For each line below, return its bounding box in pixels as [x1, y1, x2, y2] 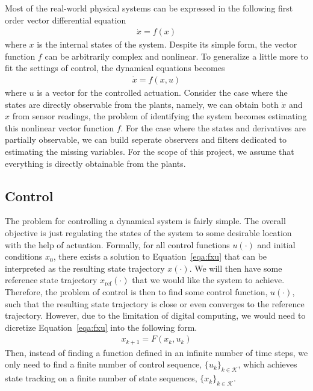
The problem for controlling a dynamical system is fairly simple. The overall [5, 214, 286, 227]
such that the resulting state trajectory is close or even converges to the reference [5, 297, 305, 310]
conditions [5, 250, 43, 263]
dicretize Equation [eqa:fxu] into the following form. [5, 321, 197, 333]
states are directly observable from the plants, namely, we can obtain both [5, 98, 279, 110]
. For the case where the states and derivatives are [120, 121, 306, 134]
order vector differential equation [5, 13, 126, 26]
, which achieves [238, 358, 297, 371]
